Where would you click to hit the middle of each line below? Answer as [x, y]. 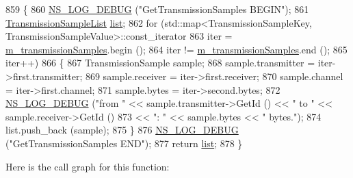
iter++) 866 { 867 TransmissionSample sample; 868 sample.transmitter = [160, 63]
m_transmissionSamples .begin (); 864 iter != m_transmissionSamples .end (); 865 [176, 49]
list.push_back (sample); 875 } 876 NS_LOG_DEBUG [122, 130]
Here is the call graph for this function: [88, 166]
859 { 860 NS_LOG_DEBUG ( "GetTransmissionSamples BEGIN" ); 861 [157, 9]
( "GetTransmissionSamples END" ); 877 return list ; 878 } [124, 143]
